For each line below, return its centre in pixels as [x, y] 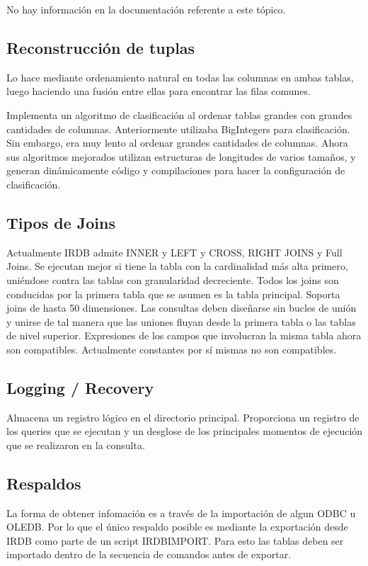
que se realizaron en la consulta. [76, 445]
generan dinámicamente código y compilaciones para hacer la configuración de [176, 170]
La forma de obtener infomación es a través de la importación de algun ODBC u [181, 513]
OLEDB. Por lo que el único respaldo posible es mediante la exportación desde [177, 527]
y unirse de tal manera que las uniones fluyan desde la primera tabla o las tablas [181, 321]
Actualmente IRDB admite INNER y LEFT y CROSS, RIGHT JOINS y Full [174, 252]
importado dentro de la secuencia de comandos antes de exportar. [149, 554]
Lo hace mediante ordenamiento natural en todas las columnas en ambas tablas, [180, 77]
